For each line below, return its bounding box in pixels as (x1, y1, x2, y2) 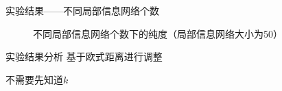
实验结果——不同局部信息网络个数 (5, 3, 159, 17)
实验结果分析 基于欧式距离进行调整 (5, 49, 163, 64)
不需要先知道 (5, 72, 63, 86)
